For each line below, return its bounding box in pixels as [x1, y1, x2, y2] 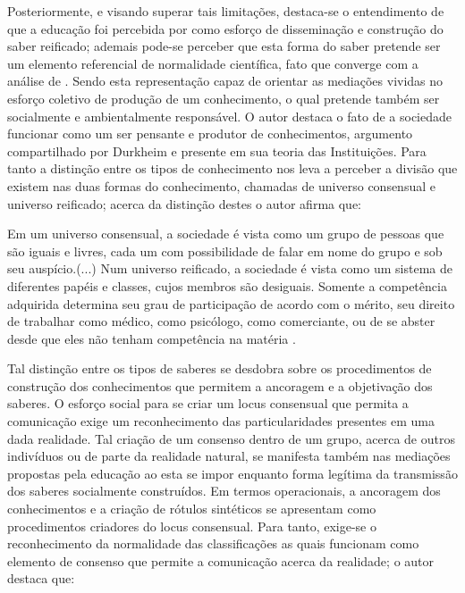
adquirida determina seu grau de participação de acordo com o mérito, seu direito [7, 294, 455, 313]
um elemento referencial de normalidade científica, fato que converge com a [7, 54, 418, 72]
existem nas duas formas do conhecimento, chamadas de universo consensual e [7, 176, 435, 195]
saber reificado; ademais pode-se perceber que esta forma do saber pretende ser [7, 37, 441, 55]
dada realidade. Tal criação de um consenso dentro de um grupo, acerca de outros [7, 429, 455, 447]
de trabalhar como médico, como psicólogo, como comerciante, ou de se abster [7, 312, 435, 330]
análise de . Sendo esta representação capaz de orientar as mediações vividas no [7, 71, 444, 90]
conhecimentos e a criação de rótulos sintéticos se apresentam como [7, 499, 376, 518]
